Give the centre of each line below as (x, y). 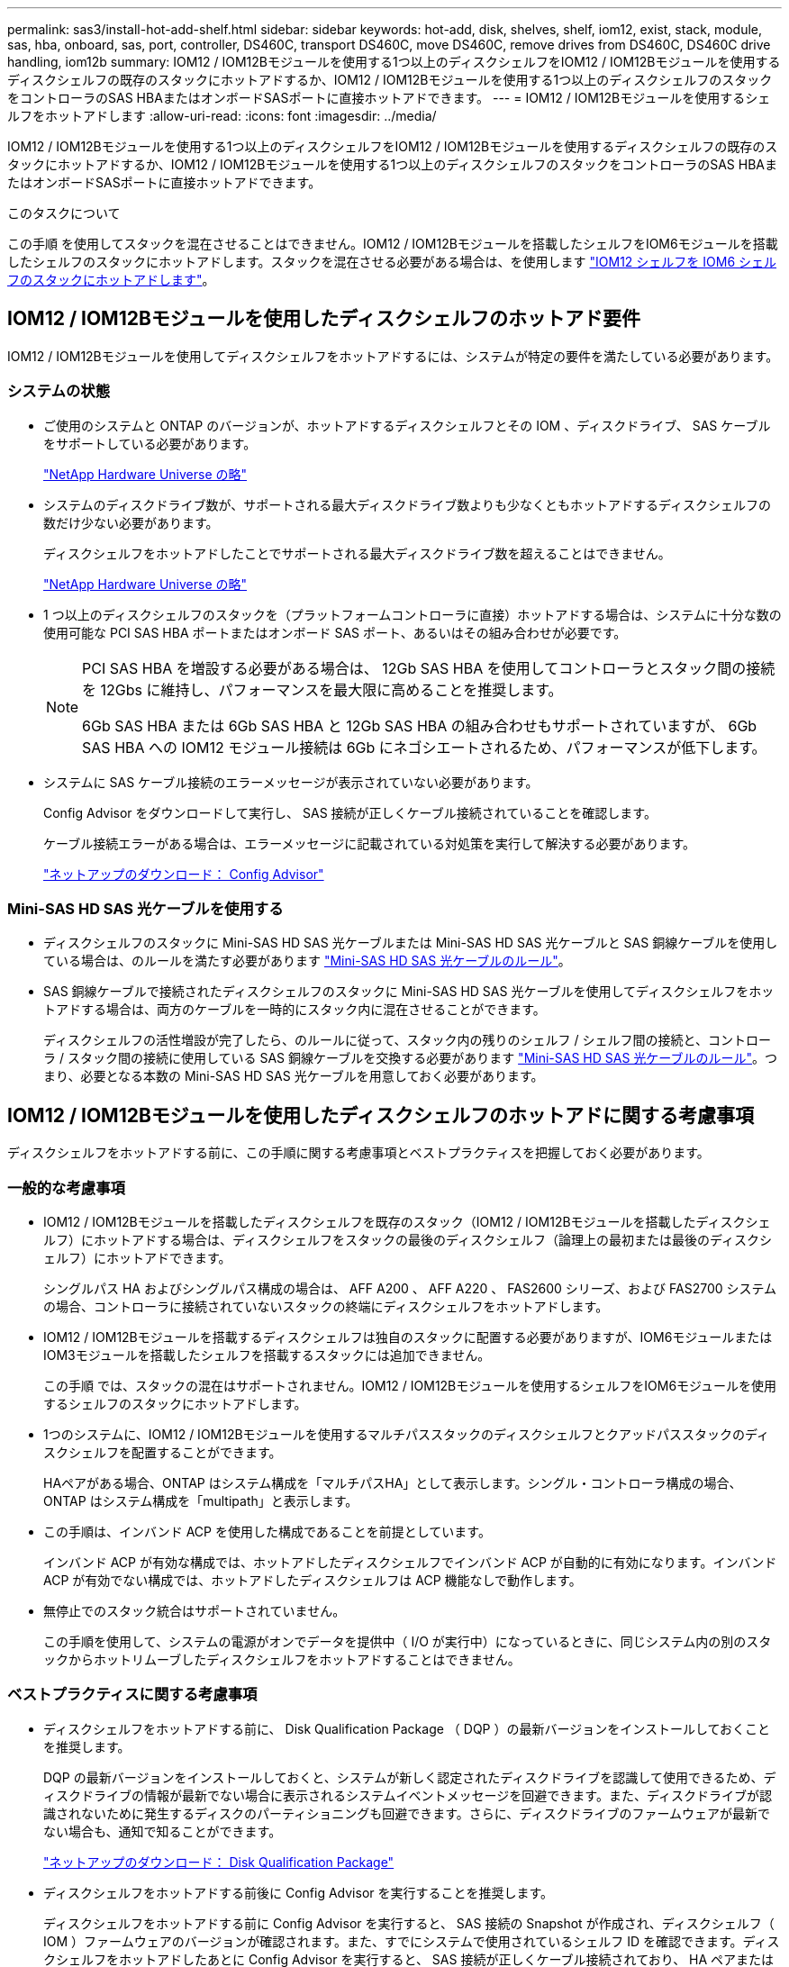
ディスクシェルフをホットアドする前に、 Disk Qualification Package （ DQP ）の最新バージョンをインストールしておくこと (407, 1728)
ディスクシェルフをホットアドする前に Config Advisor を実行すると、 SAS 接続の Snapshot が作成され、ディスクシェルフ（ (409, 1923)
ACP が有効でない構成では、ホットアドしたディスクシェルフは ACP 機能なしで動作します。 (313, 1580)
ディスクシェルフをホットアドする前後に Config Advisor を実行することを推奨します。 (299, 1892)
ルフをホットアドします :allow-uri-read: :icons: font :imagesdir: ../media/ (222, 116)
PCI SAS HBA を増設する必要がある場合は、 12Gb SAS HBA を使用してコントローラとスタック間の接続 (429, 668)
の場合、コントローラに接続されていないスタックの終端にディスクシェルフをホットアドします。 (326, 1306)
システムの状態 (59, 391)
